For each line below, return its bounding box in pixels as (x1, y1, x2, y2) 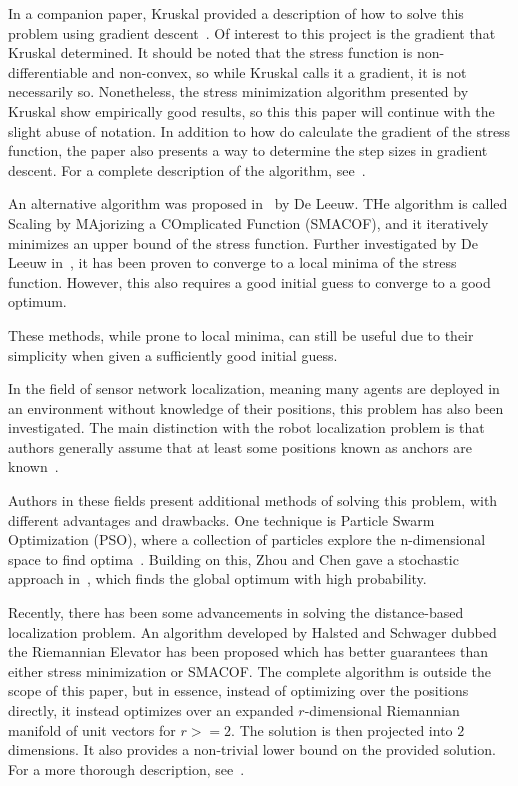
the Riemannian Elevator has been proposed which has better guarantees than (8, 641, 488, 662)
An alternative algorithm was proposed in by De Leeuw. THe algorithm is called (8, 193, 508, 214)
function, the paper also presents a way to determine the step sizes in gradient (8, 140, 488, 161)
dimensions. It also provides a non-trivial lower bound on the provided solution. (8, 739, 496, 760)
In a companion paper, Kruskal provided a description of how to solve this (8, 3, 464, 23)
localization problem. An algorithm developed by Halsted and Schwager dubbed (8, 621, 497, 642)
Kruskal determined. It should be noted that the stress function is (8, 42, 413, 63)
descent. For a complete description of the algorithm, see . (8, 159, 366, 180)
